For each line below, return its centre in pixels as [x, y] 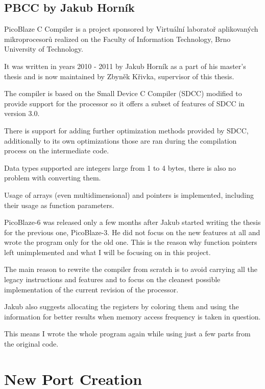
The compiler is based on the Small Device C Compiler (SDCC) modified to [123, 93]
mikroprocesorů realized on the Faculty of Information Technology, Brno [117, 39]
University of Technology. [44, 49]
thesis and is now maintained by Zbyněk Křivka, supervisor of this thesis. [119, 76]
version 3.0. [22, 113]
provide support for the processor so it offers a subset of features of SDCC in [124, 103]
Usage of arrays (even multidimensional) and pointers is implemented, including [129, 194]
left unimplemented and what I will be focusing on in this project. [107, 252]
